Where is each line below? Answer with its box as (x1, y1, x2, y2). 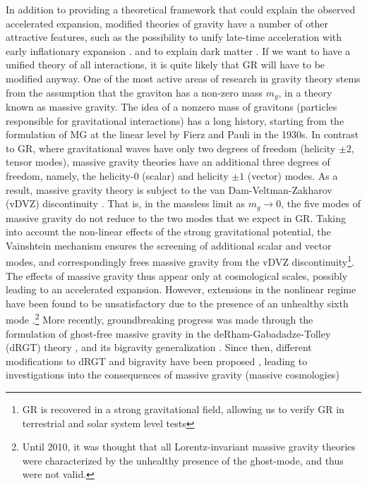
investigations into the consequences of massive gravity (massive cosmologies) (6, 367, 339, 382)
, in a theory (278, 85, 332, 99)
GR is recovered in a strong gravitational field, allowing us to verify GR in (22, 402, 344, 417)
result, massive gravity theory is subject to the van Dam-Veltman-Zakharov (6, 182, 332, 197)
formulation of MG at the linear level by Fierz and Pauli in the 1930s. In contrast (6, 127, 359, 142)
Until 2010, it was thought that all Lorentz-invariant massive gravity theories (22, 439, 356, 454)
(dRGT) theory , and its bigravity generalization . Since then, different (6, 340, 312, 355)
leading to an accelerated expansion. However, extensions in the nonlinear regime (6, 282, 356, 297)
